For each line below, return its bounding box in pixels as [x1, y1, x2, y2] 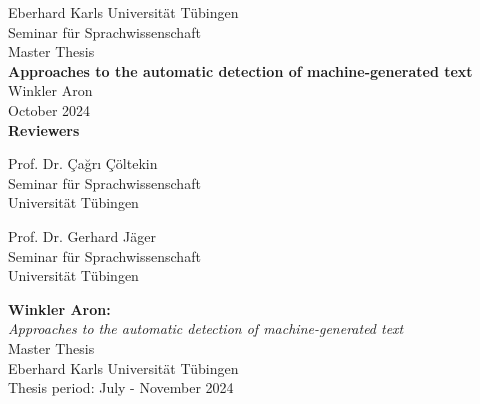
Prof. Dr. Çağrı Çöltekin [8, 153, 158, 174]
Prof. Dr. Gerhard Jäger [8, 225, 156, 246]
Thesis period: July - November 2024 [8, 377, 234, 398]
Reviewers [8, 119, 80, 140]
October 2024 [8, 99, 91, 120]
